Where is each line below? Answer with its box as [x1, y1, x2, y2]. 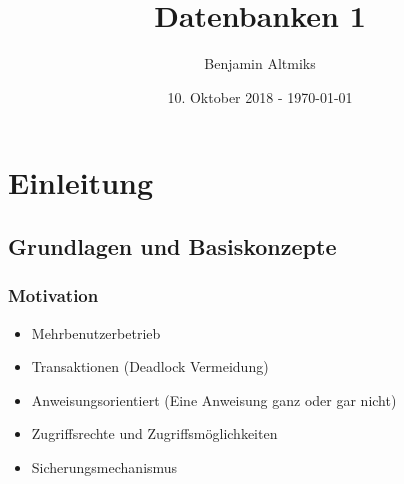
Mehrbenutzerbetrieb [31, 322, 161, 343]
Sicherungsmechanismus [31, 456, 178, 477]
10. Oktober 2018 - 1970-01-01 [167, 86, 353, 107]
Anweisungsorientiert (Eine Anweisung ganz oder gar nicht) [31, 389, 397, 410]
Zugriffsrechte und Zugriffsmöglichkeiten [31, 423, 278, 444]
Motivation [8, 283, 99, 308]
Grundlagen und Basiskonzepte [8, 230, 337, 261]
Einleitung [8, 162, 154, 203]
